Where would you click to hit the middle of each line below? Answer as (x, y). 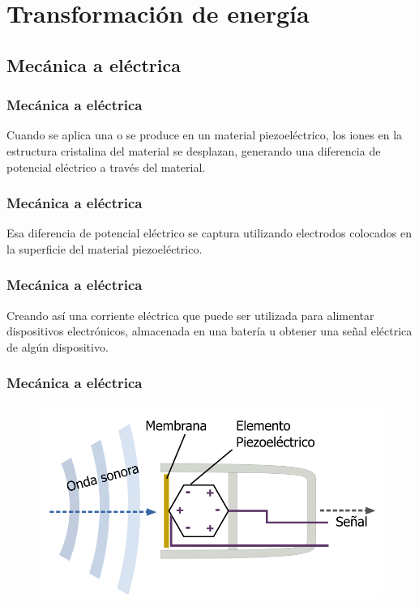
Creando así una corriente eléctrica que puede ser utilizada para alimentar (190, 315)
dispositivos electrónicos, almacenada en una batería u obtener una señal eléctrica (209, 331)
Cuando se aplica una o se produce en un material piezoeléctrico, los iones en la (205, 135)
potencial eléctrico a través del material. (106, 166)
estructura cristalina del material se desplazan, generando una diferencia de (194, 150)
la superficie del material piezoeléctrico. (105, 248)
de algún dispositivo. (58, 346)
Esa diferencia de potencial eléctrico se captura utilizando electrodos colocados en (209, 233)
